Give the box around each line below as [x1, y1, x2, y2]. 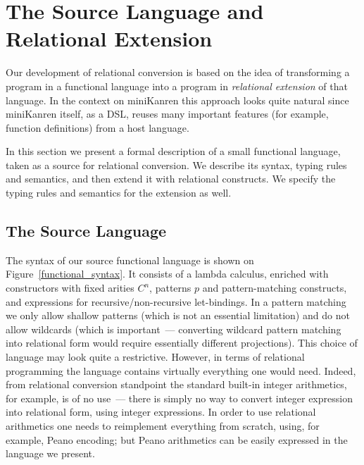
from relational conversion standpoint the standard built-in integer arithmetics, [6, 377, 347, 392]
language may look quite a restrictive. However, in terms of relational [6, 349, 305, 364]
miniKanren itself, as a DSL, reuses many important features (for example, [6, 106, 329, 121]
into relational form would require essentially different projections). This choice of [6, 335, 358, 350]
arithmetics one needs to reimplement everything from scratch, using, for [6, 418, 320, 433]
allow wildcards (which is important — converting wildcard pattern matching [6, 321, 341, 336]
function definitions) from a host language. [6, 120, 189, 135]
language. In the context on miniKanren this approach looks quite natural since [6, 92, 349, 107]
